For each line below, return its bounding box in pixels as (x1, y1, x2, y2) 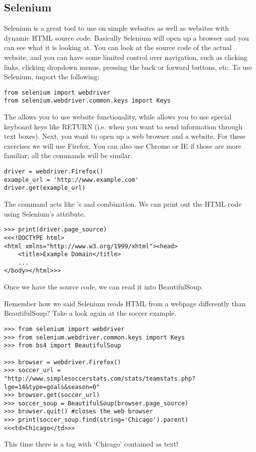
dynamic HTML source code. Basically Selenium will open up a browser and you (4, 32, 249, 43)
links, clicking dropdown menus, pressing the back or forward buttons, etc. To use (4, 61, 253, 72)
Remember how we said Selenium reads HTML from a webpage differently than (4, 298, 246, 308)
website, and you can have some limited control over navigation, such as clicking (4, 52, 248, 62)
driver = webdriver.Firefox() (4, 168, 103, 175)
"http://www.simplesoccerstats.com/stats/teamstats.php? (4, 375, 196, 382)
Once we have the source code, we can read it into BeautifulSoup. (4, 282, 204, 292)
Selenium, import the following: (4, 71, 100, 82)
